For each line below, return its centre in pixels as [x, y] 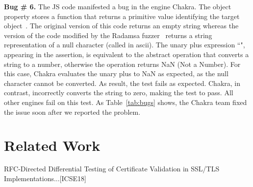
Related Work [52, 145]
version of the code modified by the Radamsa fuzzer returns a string [108, 35]
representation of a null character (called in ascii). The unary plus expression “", [125, 45]
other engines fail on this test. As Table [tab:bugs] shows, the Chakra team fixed [126, 102]
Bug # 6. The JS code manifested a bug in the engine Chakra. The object [118, 6]
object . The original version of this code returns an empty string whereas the [121, 26]
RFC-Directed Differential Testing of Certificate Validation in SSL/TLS [112, 169]
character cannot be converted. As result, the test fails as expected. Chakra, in [122, 83]
